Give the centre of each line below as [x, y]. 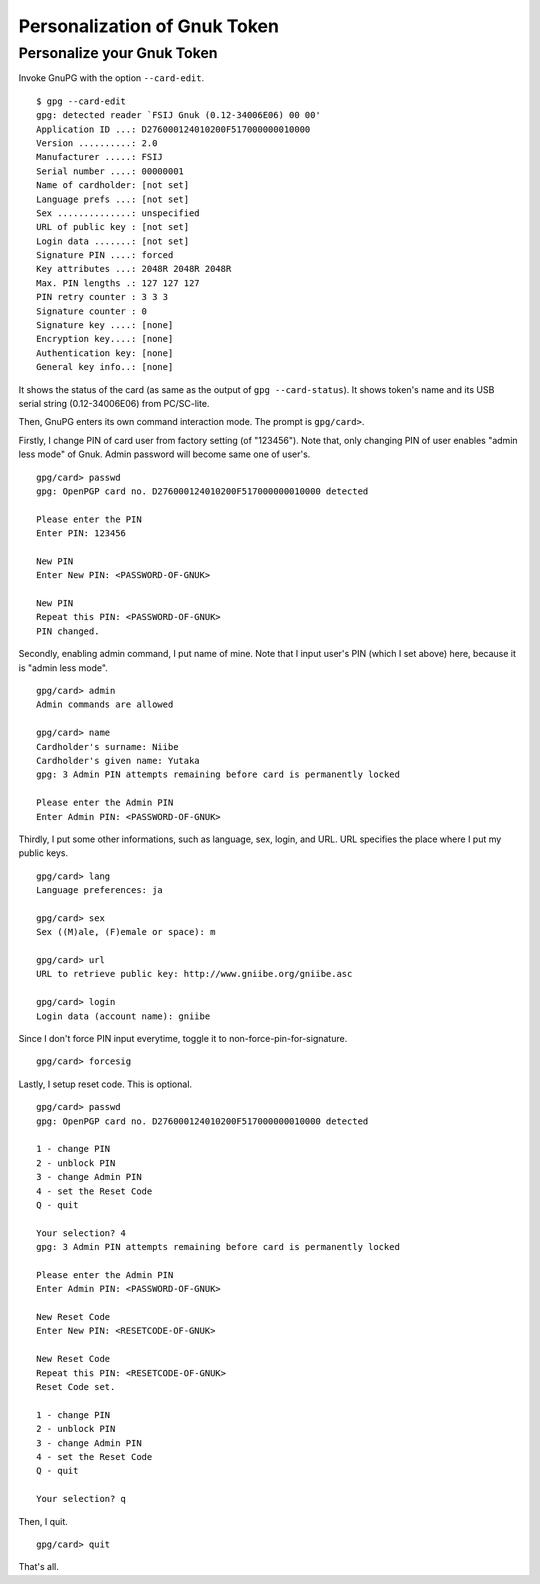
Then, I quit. [43, 1521]
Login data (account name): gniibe [123, 1016]
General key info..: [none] [105, 367]
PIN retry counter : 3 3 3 [102, 297]
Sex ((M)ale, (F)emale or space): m [126, 932]
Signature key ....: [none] [105, 325]
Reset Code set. [76, 1386]
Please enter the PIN [89, 519]
